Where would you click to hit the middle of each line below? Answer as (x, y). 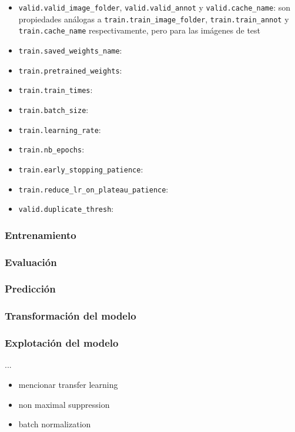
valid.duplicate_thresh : (66, 209)
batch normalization (55, 424)
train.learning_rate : (60, 129)
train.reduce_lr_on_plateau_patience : (93, 189)
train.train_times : (56, 90)
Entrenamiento (41, 235)
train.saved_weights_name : (70, 50)
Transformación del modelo (71, 316)
